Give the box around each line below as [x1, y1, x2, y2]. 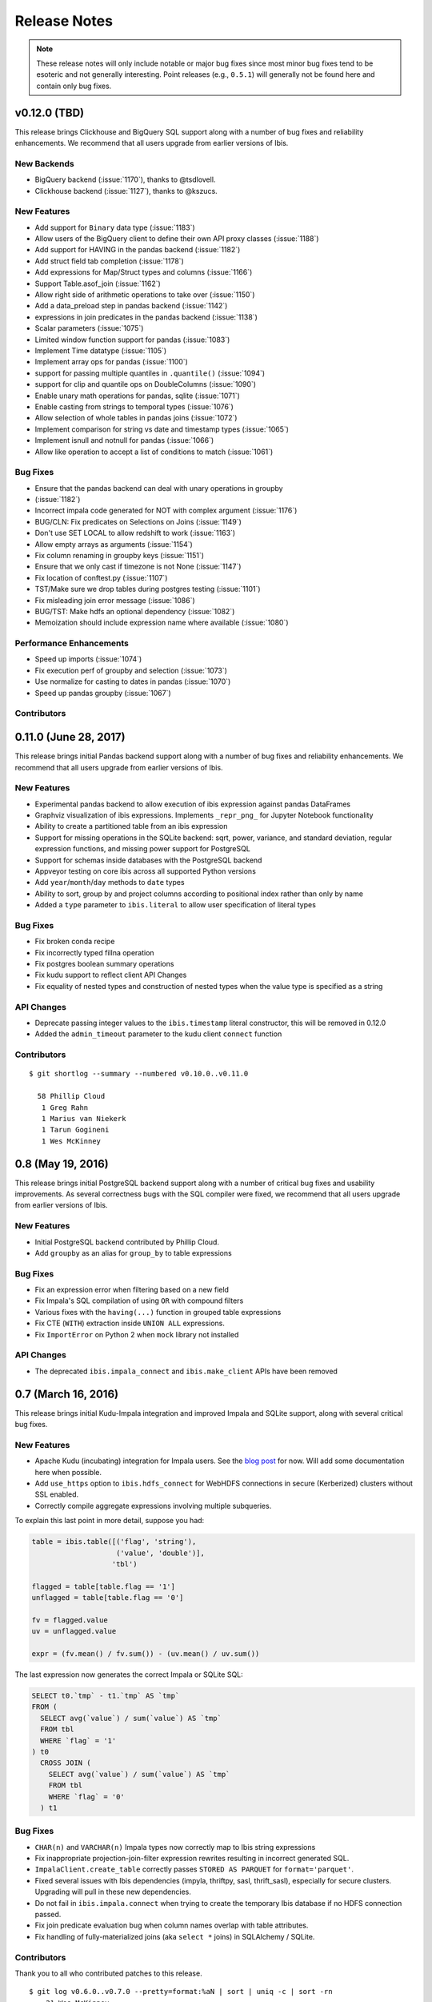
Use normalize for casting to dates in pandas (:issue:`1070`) [34, 677, 231, 686]
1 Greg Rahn [41, 1103, 89, 1112]
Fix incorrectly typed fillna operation [34, 947, 155, 957]
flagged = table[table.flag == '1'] [31, 1582, 176, 1591]
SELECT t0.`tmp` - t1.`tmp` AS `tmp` [31, 1691, 180, 1700]
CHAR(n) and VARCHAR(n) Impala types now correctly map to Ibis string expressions [34, 1842, 316, 1851]
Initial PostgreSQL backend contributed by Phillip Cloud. [34, 1237, 220, 1247]
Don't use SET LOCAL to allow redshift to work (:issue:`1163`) [34, 529, 236, 538]
